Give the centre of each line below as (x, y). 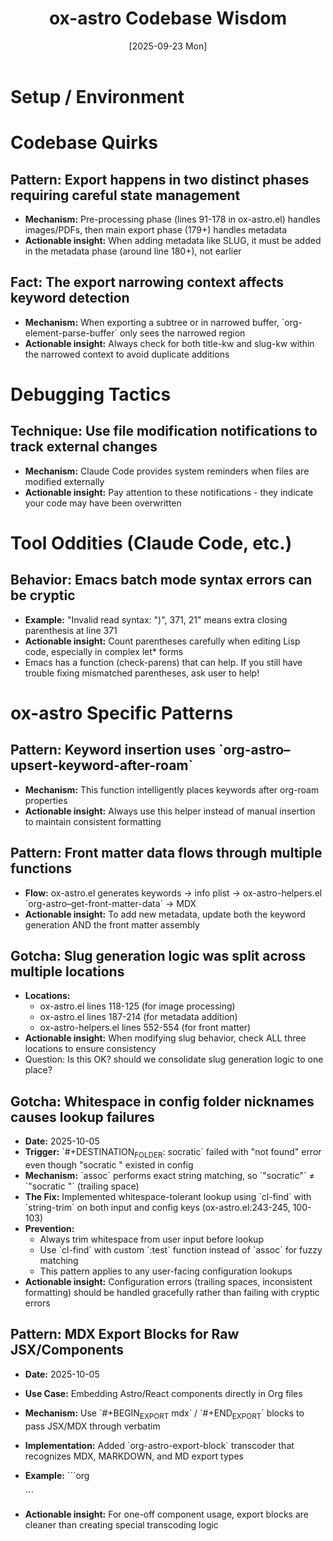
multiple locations (67, 971)
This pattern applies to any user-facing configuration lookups (166, 1271)
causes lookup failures (82, 1117)
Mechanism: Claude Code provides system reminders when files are (167, 471)
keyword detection (70, 298)
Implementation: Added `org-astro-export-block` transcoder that (159, 1445)
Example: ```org (57, 1475)
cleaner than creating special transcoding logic (121, 1524)
